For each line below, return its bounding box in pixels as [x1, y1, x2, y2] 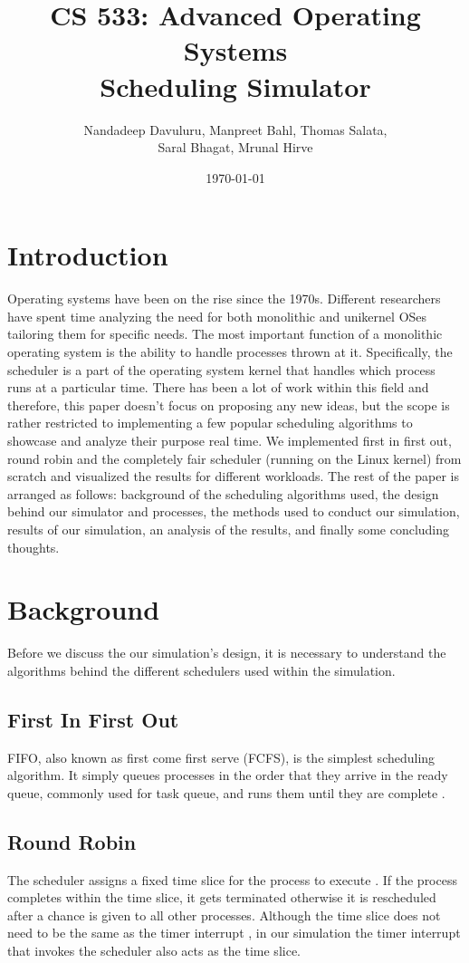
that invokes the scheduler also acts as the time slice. [7, 941, 301, 959]
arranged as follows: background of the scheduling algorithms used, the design [7, 484, 439, 503]
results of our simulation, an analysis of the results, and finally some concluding [7, 519, 450, 538]
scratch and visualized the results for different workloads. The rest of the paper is [7, 467, 459, 486]
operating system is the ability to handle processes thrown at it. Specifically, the [7, 342, 453, 361]
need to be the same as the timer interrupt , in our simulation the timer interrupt [7, 923, 461, 942]
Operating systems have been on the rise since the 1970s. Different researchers [7, 289, 441, 308]
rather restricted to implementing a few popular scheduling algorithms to [7, 413, 413, 432]
